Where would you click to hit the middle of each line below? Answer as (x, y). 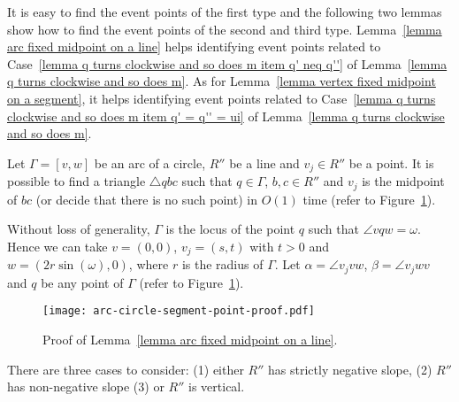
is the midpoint (403, 181)
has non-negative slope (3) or (86, 387)
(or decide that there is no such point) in (146, 199)
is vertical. (217, 387)
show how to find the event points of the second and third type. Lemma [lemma (225, 29)
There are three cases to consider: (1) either (126, 369)
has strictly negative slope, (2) (350, 369)
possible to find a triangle (76, 181)
